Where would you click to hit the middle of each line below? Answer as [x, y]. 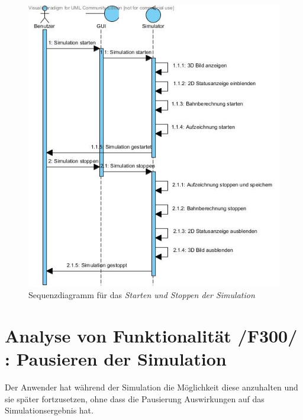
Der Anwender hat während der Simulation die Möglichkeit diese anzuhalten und [151, 387]
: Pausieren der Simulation [116, 359]
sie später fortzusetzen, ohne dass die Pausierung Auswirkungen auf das [135, 398]
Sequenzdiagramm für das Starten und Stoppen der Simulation [142, 295]
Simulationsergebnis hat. [49, 410]
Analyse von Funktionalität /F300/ [151, 336]
